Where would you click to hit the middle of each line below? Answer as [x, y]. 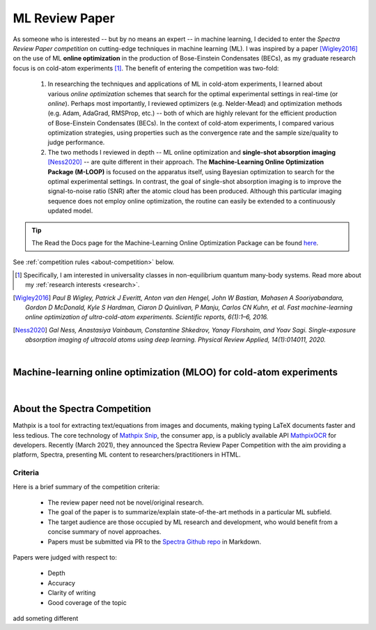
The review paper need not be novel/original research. [126, 502]
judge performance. [76, 142]
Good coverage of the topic [87, 602]
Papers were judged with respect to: [65, 557]
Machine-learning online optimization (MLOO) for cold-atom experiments [175, 372]
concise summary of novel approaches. [104, 532]
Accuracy [62, 583]
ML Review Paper [64, 18]
